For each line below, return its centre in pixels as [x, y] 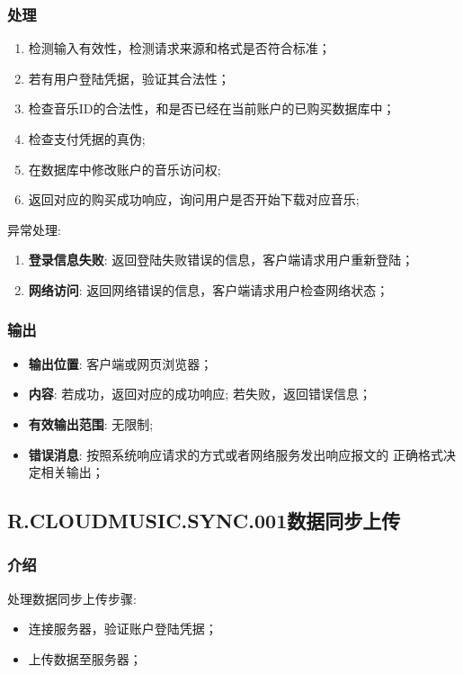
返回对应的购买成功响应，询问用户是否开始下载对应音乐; [194, 199]
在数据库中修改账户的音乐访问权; [125, 169]
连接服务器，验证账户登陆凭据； [123, 629]
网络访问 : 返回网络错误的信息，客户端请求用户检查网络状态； [209, 289]
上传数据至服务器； [85, 658]
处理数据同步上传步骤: [72, 598]
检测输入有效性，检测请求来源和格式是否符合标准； [179, 48]
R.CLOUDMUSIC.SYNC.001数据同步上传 [204, 521]
